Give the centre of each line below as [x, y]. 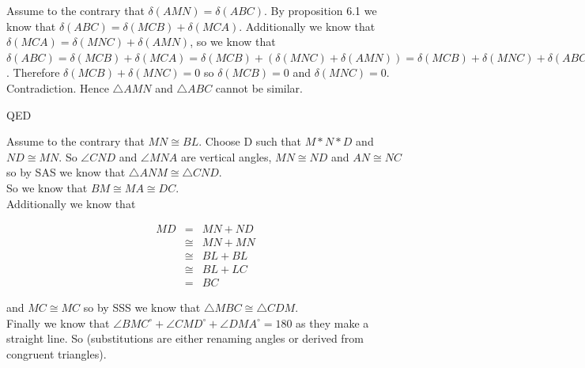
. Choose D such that [250, 141]
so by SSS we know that [142, 307]
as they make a [332, 322]
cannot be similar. [259, 87]
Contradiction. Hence [58, 87]
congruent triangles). [57, 354]
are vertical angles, [226, 156]
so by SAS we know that [66, 172]
